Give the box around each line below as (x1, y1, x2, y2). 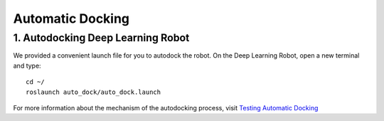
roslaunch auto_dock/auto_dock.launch (26, 88, 161, 96)
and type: (13, 61, 42, 70)
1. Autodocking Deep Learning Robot (13, 31, 190, 44)
